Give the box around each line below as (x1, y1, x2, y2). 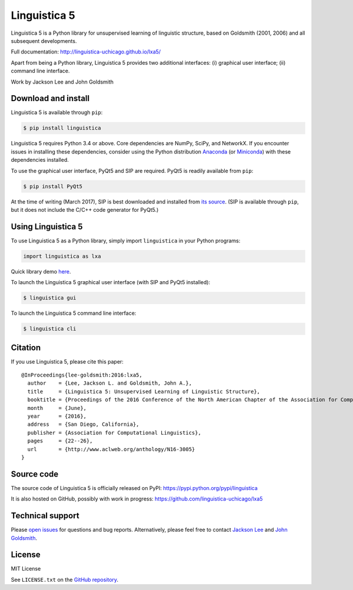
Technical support (11, 511, 79, 521)
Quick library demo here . (11, 268, 71, 275)
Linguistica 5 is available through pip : (11, 109, 103, 116)
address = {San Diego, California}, (27, 421, 139, 428)
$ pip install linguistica (23, 125, 101, 132)
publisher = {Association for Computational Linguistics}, (27, 429, 201, 436)
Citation (11, 342, 41, 352)
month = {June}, (27, 405, 87, 411)
